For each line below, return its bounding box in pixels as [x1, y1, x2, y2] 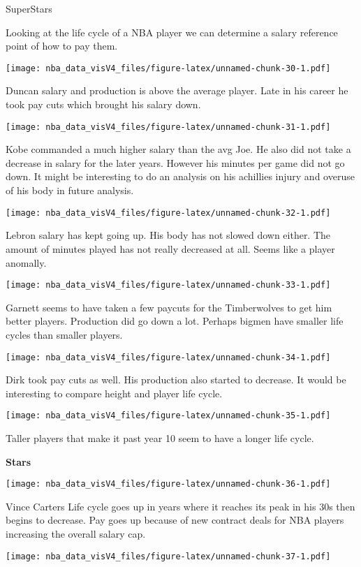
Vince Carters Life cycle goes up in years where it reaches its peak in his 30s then [6, 499, 355, 513]
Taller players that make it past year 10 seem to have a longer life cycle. [6, 431, 314, 445]
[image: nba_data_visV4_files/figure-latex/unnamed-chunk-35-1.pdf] [6, 411, 331, 421]
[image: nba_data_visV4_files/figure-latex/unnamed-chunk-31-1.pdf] [6, 121, 331, 132]
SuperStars [6, 1, 52, 15]
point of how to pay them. [6, 38, 118, 53]
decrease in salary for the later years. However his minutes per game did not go [6, 155, 345, 170]
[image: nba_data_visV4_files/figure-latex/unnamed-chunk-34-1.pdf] [6, 352, 331, 362]
